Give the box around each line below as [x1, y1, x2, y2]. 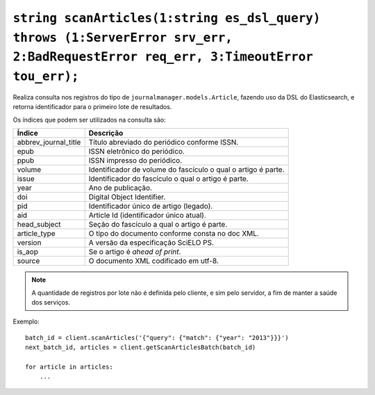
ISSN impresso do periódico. [88, 156, 183, 166]
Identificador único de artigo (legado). [88, 202, 213, 211]
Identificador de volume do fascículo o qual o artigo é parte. [88, 165, 285, 175]
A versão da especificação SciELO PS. [88, 238, 215, 248]
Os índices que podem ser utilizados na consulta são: [12, 115, 166, 124]
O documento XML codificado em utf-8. [88, 256, 219, 266]
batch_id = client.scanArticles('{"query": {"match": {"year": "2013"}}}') [25, 334, 289, 341]
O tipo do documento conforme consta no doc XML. [88, 229, 260, 239]
